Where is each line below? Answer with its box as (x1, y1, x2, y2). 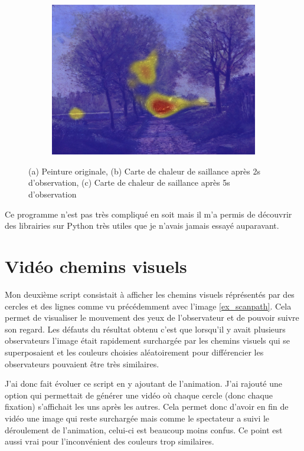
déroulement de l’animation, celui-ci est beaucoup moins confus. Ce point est (5, 423, 283, 436)
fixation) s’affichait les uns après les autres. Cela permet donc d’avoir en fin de (5, 400, 289, 413)
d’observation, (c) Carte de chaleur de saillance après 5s (28, 176, 230, 189)
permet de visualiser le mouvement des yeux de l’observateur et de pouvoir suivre (5, 311, 299, 324)
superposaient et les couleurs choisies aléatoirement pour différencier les (5, 345, 264, 358)
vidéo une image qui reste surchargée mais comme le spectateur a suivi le (5, 412, 270, 424)
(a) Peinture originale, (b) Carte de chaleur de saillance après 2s (28, 164, 260, 177)
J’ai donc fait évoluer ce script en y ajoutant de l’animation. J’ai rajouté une (5, 377, 283, 390)
